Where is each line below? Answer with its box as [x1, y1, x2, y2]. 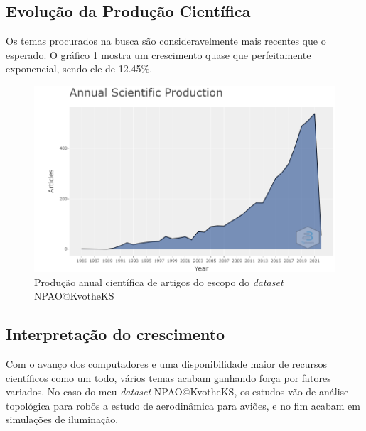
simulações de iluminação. [6, 412, 119, 427]
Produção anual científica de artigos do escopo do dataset [34, 274, 284, 289]
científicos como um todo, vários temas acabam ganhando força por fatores [6, 370, 331, 385]
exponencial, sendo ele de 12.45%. [6, 61, 153, 76]
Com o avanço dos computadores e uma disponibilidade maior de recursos [6, 356, 328, 371]
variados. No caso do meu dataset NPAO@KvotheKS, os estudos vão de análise [6, 384, 349, 399]
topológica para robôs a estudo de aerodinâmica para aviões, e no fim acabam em [6, 398, 360, 413]
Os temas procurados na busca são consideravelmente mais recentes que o [6, 33, 326, 48]
